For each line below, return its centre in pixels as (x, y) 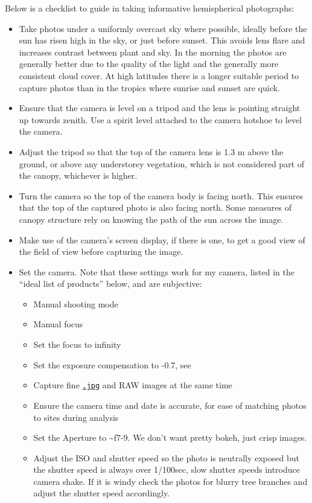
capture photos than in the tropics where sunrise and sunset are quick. (149, 87)
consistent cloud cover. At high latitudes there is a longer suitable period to (159, 75)
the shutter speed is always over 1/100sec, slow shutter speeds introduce (167, 469)
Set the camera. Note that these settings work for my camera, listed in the (157, 271)
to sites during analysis (76, 417)
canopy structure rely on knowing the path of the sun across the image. (151, 219)
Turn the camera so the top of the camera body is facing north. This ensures (161, 195)
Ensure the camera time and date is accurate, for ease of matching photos (170, 405)
